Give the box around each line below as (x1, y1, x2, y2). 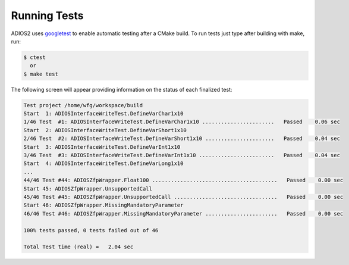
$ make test (23, 70, 59, 77)
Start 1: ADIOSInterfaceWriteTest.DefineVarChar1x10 (23, 110, 184, 117)
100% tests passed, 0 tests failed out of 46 (23, 227, 159, 233)
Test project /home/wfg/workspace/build (23, 102, 143, 108)
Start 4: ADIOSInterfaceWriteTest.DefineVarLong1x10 (23, 160, 184, 167)
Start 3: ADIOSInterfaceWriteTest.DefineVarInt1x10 (23, 144, 181, 150)
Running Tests (11, 9, 84, 22)
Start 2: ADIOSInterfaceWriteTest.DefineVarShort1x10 (23, 127, 187, 133)
